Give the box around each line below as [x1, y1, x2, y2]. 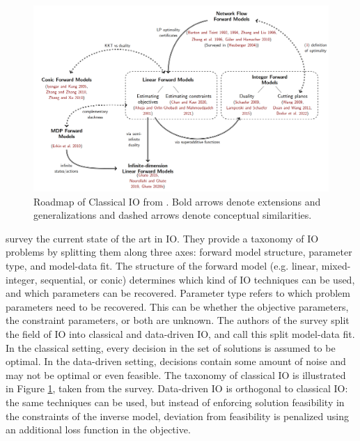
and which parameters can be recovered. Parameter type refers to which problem [6, 286, 350, 300]
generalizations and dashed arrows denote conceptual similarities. [33, 208, 312, 222]
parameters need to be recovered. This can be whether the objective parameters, [6, 299, 349, 314]
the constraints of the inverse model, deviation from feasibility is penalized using [6, 408, 349, 423]
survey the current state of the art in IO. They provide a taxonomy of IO [6, 231, 319, 245]
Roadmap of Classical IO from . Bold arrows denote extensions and [33, 194, 321, 208]
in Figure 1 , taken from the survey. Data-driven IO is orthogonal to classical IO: [6, 381, 348, 396]
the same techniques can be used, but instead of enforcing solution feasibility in [6, 394, 345, 409]
